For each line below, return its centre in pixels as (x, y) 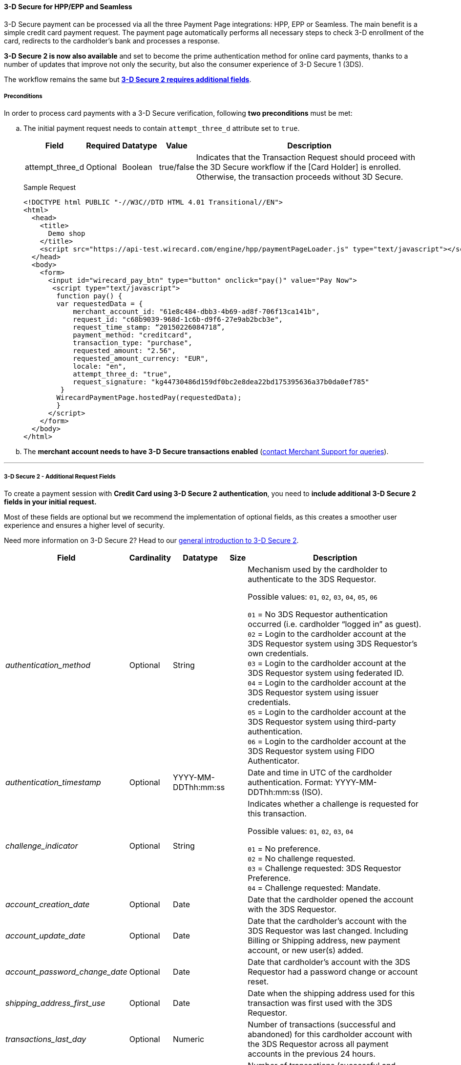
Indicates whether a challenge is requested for (333, 804)
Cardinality (150, 558)
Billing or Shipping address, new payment (324, 941)
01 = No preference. (284, 849)
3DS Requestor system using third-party (322, 722)
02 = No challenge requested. (302, 859)
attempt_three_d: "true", (122, 374)
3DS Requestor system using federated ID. (326, 673)
